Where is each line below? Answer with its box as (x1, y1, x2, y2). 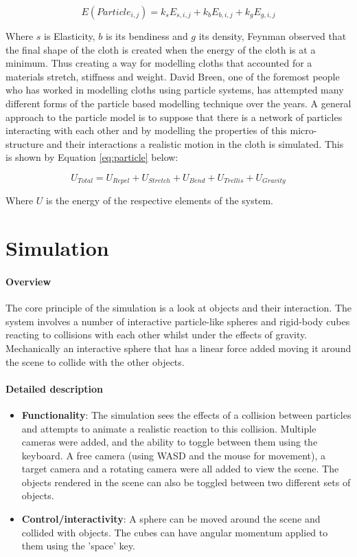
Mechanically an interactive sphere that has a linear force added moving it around (5, 340, 352, 355)
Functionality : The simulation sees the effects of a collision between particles (21, 407, 352, 422)
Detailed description (5, 381, 104, 395)
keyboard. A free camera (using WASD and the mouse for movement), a (21, 448, 326, 462)
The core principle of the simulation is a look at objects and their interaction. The (5, 301, 352, 315)
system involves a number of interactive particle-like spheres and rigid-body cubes (5, 314, 350, 328)
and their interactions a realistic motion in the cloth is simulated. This (47, 136, 344, 151)
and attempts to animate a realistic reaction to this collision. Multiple (21, 421, 316, 435)
